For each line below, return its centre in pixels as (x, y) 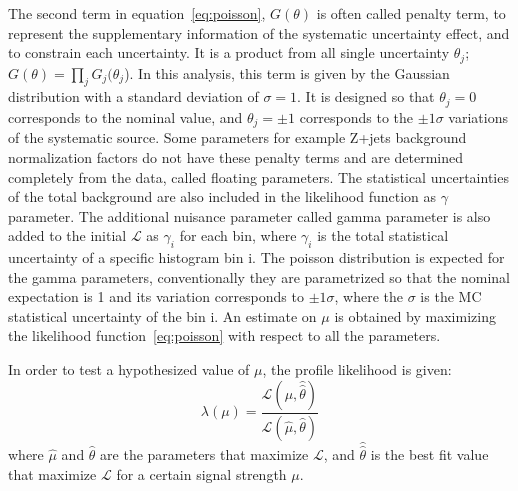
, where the (369, 296)
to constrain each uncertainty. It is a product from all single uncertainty (229, 52)
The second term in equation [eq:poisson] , (137, 13)
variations (478, 116)
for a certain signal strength (201, 473)
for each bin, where (238, 235)
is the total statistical (383, 235)
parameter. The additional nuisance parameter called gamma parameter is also (249, 215)
